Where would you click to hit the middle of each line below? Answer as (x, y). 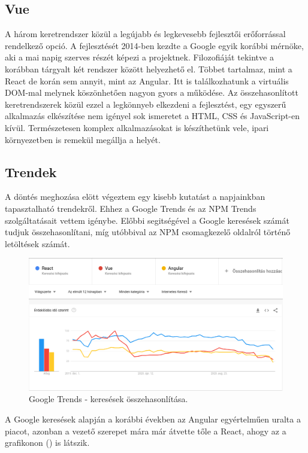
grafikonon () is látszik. (47, 443)
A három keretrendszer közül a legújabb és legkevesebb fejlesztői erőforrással (145, 34)
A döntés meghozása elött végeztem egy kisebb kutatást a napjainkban (135, 197)
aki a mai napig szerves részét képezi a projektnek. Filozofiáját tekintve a (139, 57)
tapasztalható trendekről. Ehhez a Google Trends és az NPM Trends (131, 208)
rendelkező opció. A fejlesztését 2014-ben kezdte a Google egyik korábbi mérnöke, (154, 45)
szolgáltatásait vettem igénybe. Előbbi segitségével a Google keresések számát (147, 220)
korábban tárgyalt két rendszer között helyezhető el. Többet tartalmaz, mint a (149, 69)
